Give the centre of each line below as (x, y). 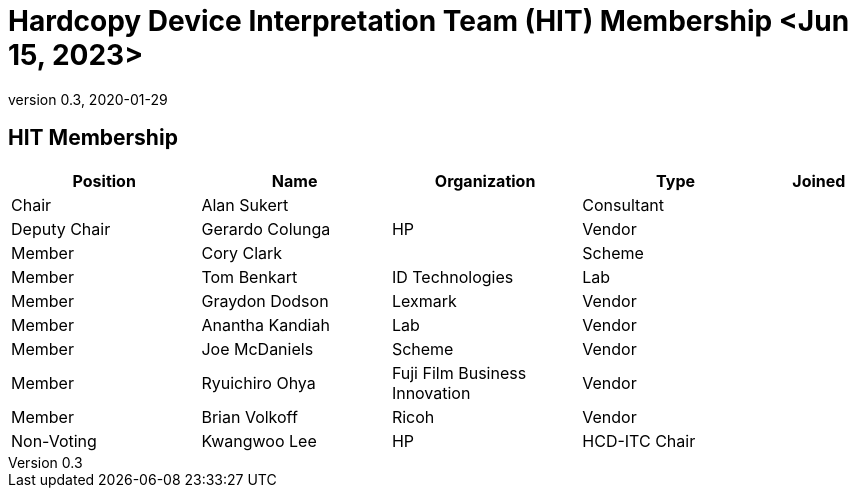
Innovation (431, 392)
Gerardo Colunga (266, 228)
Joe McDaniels (257, 348)
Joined (819, 180)
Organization (485, 180)
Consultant (623, 204)
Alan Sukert (245, 204)
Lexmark (424, 300)
